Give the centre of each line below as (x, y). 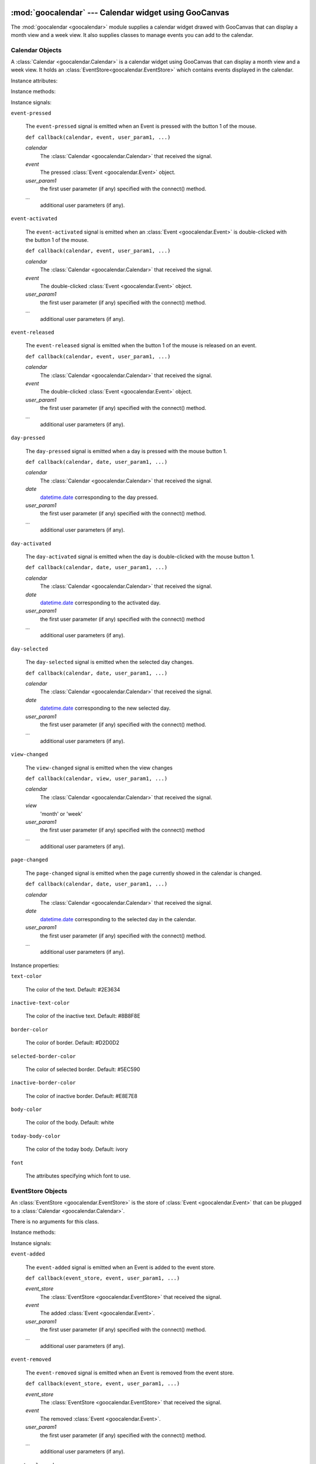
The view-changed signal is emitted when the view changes (99, 768)
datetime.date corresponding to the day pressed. (99, 497)
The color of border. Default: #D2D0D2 (73, 1043)
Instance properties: (35, 965)
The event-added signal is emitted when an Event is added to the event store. (121, 1267)
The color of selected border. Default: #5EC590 (83, 1069)
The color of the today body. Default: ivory (77, 1149)
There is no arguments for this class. (55, 1222)
